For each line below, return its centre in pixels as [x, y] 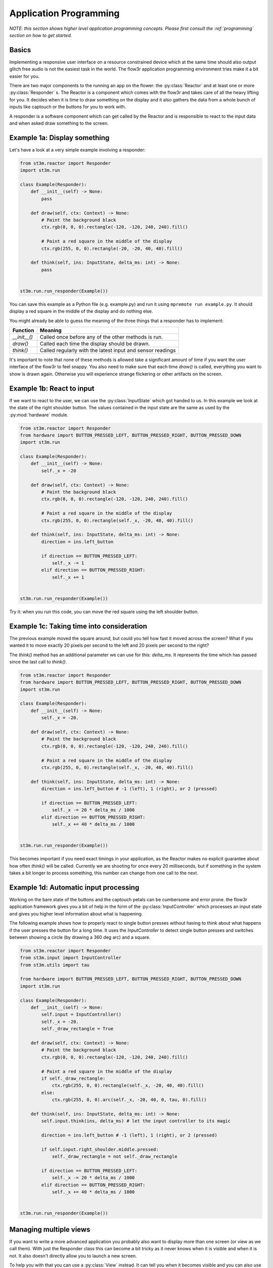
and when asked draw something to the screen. [59, 123]
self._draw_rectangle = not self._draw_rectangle [115, 1157]
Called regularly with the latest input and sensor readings [108, 350]
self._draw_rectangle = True [77, 1029]
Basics [20, 50]
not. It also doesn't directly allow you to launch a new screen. [73, 1256]
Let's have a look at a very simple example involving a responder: [78, 150]
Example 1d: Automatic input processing [74, 887]
